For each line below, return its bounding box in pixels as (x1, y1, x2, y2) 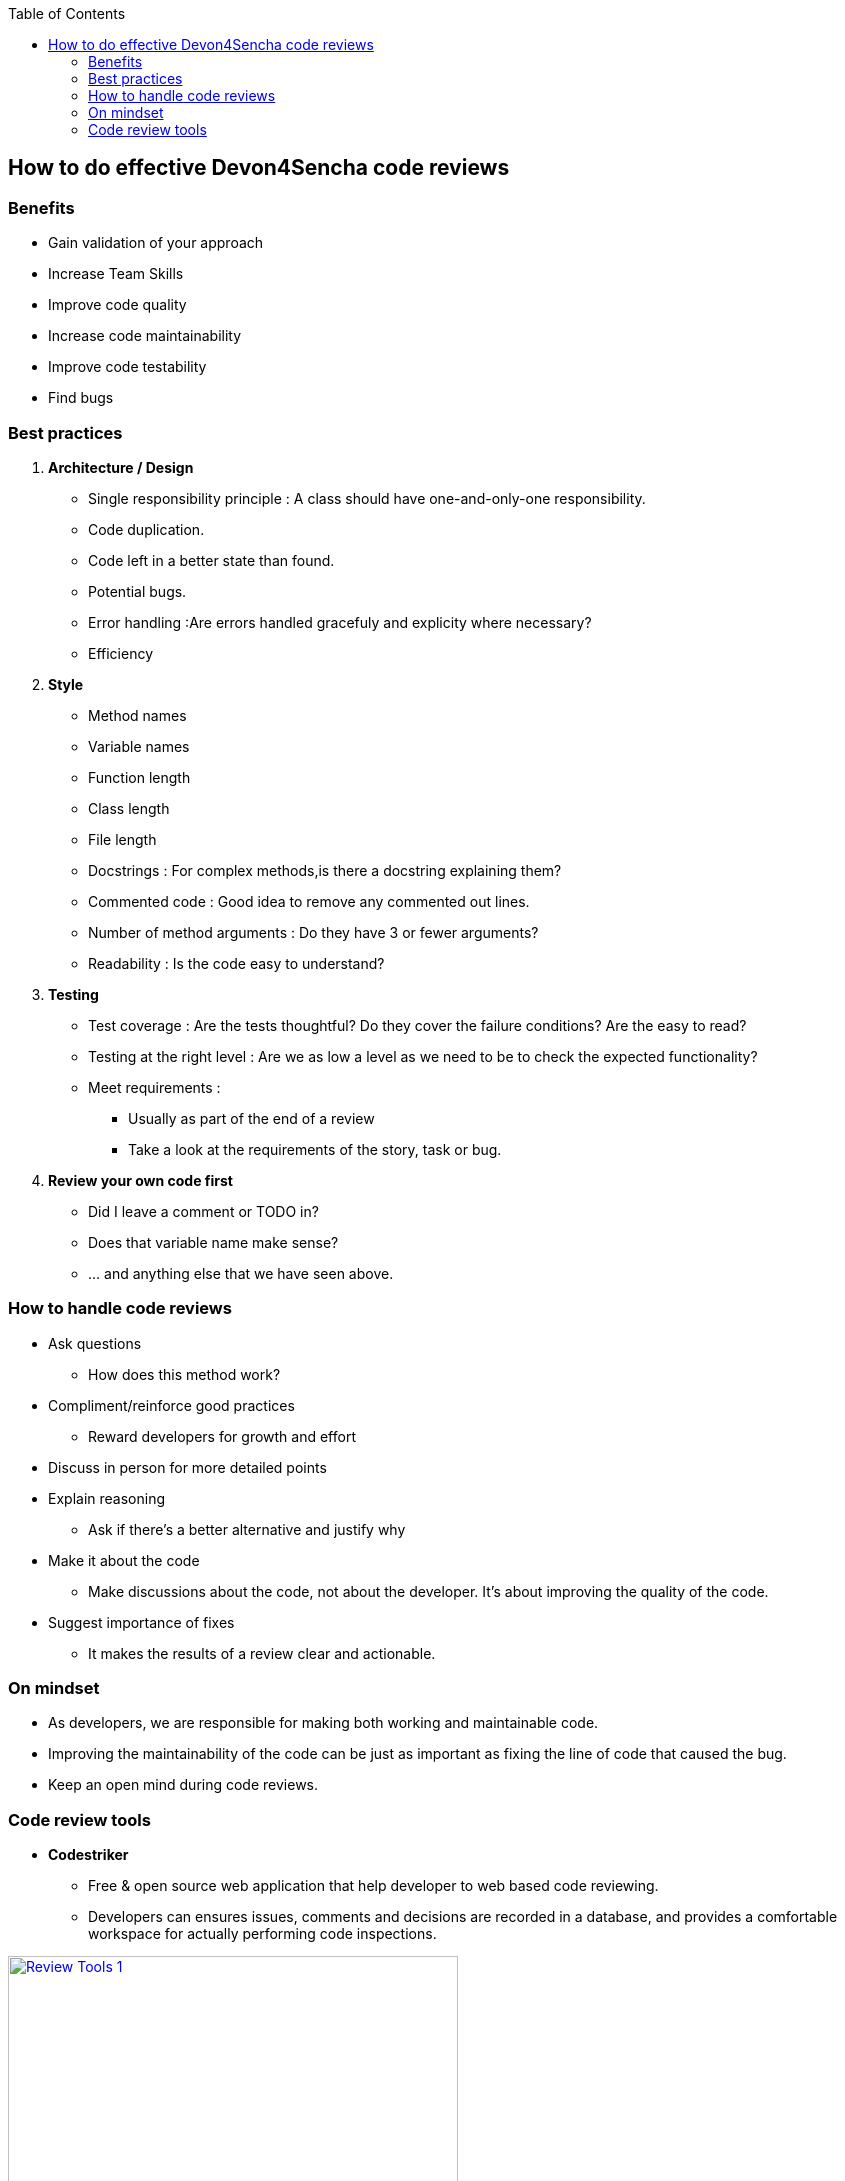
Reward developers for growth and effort (88, 1427, 356, 1445)
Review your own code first (48, 1171, 233, 1189)
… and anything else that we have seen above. (88, 1264, 394, 1282)
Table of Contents (8, 5, 126, 22)
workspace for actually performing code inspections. (88, 1925, 437, 1943)
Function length (88, 768, 191, 786)
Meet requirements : (88, 1078, 221, 1096)
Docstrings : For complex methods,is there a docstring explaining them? (88, 861, 562, 879)
